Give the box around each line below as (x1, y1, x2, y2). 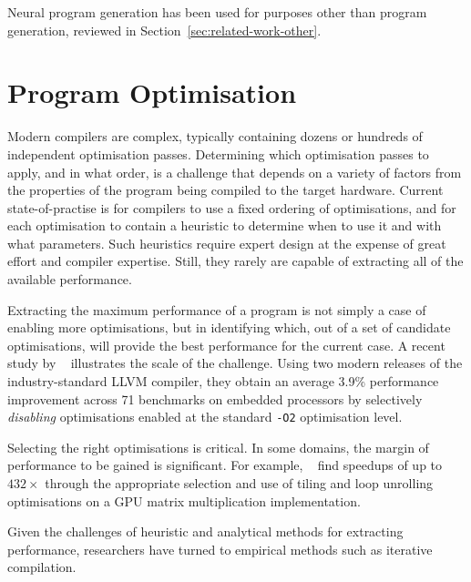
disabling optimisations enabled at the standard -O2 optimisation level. (7, 407, 403, 426)
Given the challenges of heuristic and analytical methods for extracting (7, 522, 404, 541)
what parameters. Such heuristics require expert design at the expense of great (7, 233, 446, 252)
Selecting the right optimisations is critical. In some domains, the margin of (7, 437, 429, 456)
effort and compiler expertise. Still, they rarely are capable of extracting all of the (7, 251, 464, 271)
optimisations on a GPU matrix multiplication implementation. (7, 491, 361, 510)
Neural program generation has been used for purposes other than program (7, 3, 427, 21)
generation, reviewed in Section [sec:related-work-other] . (7, 20, 322, 39)
